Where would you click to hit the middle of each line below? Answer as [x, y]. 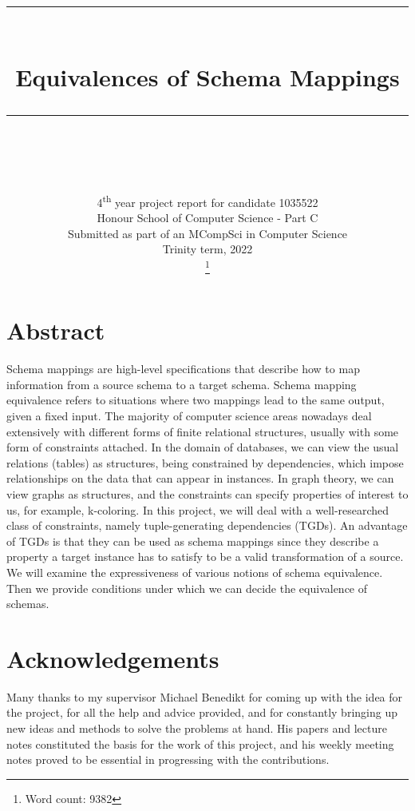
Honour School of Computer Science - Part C [207, 218]
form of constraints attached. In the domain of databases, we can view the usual [203, 447]
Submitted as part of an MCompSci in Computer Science [207, 233]
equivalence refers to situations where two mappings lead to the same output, [196, 400]
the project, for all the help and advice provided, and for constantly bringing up [202, 712]
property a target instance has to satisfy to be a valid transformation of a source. [205, 557]
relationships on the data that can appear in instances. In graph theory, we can [200, 478]
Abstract [56, 330]
